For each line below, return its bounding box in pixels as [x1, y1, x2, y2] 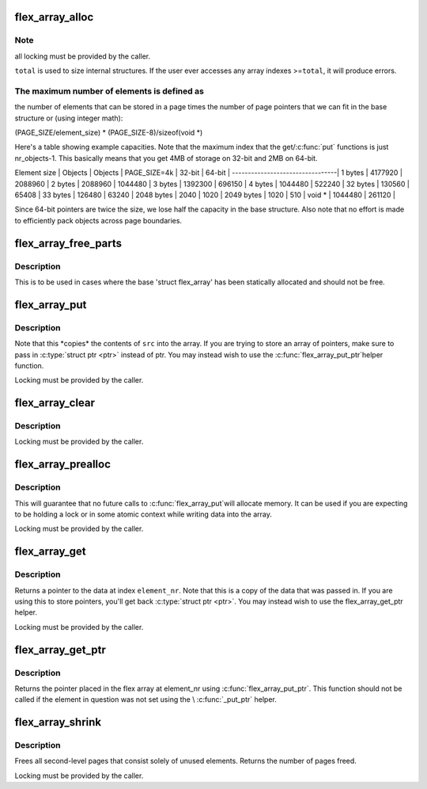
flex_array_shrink [14, 715, 102, 729]
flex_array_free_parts [14, 236, 123, 250]
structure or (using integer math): [14, 113, 123, 123]
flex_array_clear [14, 396, 95, 410]
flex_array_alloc [14, 10, 94, 24]
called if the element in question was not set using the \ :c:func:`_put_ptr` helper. [14, 695, 277, 704]
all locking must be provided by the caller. [14, 51, 151, 61]
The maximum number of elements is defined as [14, 86, 205, 97]
